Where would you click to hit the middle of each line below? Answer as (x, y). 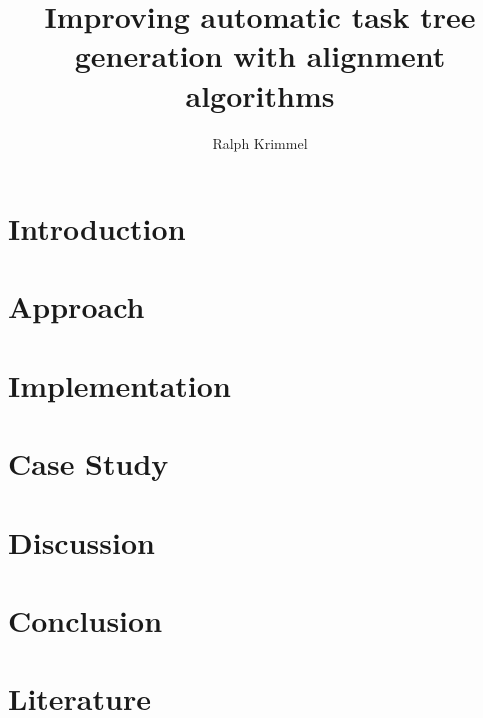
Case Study (88, 463)
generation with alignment (260, 55)
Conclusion (85, 619)
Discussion (81, 541)
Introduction (97, 228)
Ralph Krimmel (260, 142)
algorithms (260, 94)
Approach (76, 306)
